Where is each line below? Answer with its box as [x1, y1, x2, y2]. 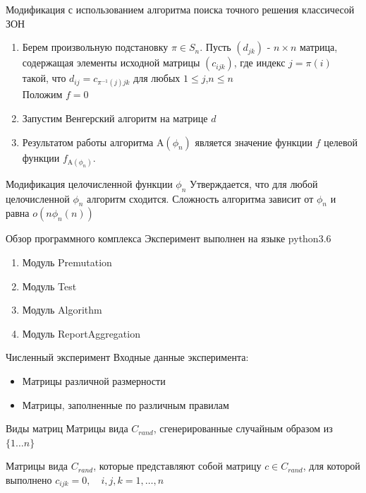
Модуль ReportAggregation [22, 326, 140, 340]
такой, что [22, 71, 66, 85]
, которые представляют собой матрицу [93, 458, 262, 473]
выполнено [6, 472, 52, 487]
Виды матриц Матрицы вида [6, 421, 128, 436]
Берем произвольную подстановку [22, 40, 169, 54]
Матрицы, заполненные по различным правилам [22, 397, 229, 412]
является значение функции [195, 134, 312, 149]
